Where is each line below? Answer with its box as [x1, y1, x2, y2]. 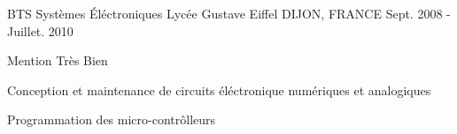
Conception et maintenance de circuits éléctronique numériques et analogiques [7, 80, 431, 99]
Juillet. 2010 [7, 21, 74, 40]
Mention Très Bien [7, 51, 108, 70]
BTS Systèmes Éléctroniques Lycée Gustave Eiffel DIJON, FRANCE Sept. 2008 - [7, 4, 451, 22]
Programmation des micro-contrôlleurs [7, 110, 216, 129]
